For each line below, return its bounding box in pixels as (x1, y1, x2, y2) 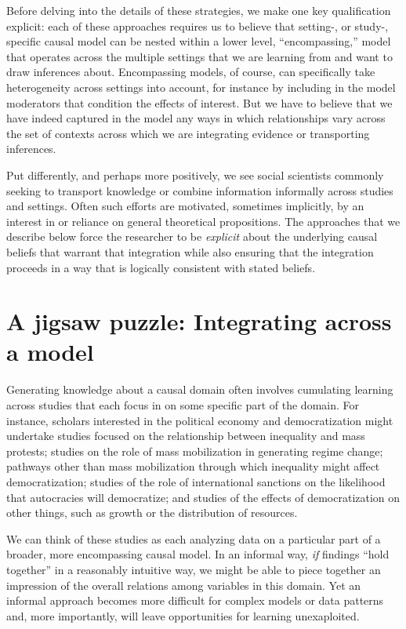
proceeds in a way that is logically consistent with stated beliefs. (6, 259, 316, 275)
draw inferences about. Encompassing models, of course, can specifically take (6, 64, 375, 80)
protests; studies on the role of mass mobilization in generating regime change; (6, 442, 383, 459)
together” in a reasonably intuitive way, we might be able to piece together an (6, 561, 381, 577)
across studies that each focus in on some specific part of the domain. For (6, 397, 359, 413)
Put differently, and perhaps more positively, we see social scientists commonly (6, 166, 384, 183)
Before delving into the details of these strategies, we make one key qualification (6, 2, 391, 18)
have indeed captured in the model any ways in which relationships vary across (6, 110, 386, 126)
